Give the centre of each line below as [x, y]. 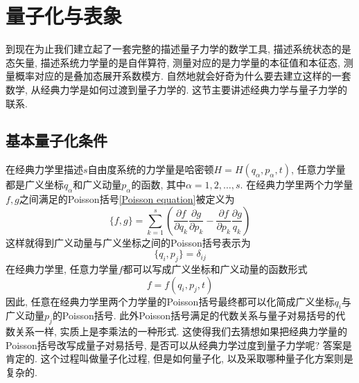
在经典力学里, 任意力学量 [62, 269]
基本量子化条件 [56, 140]
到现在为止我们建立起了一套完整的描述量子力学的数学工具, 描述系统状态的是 [178, 49]
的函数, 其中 [158, 185]
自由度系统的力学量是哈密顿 [151, 169]
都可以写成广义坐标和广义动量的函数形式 [215, 269]
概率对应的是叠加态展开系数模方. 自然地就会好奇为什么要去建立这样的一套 [183, 76]
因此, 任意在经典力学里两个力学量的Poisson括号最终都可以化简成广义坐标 [170, 301]
